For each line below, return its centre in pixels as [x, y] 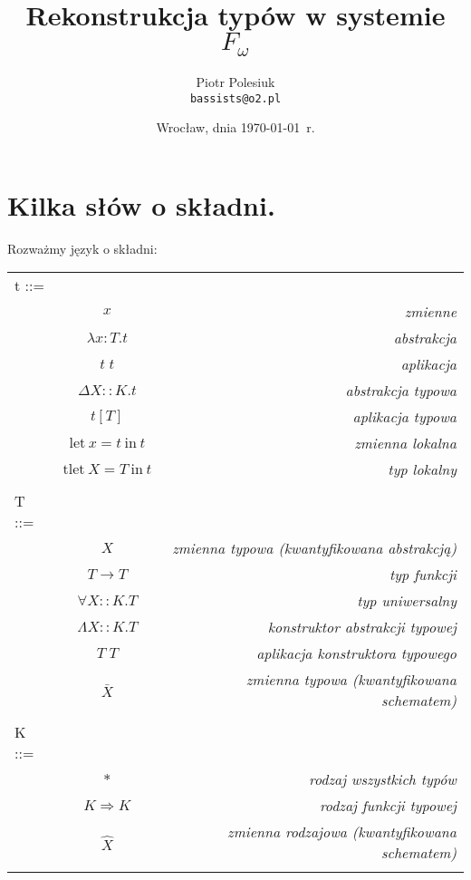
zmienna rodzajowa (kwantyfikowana [342, 832]
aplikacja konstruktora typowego [356, 653]
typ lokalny [422, 469]
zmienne [430, 312]
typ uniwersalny [407, 601]
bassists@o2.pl [235, 98]
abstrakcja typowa [401, 391]
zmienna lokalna [405, 443]
